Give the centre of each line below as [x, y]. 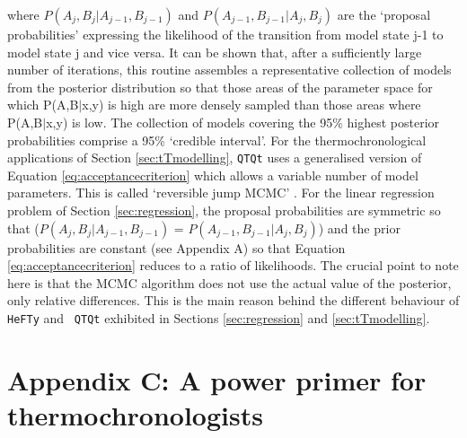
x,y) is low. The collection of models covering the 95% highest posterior [243, 122]
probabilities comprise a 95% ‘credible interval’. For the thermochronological [217, 140]
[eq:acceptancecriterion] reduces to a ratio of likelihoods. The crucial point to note [233, 265]
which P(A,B [43, 105]
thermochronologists [135, 415]
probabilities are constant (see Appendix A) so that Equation [176, 247]
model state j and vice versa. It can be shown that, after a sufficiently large [215, 52]
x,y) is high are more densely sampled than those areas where [251, 105]
